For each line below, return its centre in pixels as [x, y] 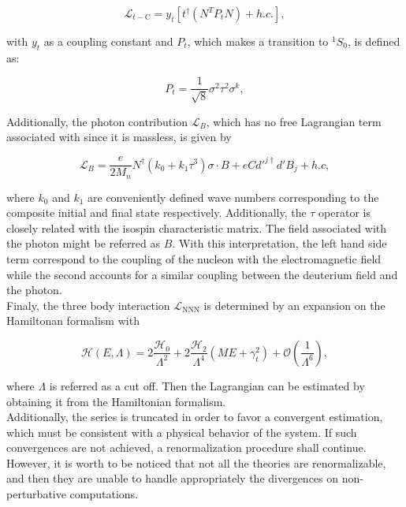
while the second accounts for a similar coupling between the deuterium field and [202, 274]
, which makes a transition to [258, 41]
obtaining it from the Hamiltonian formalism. [116, 401]
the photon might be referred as [84, 243]
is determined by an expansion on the [294, 305]
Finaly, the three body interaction [88, 305]
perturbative [36, 494]
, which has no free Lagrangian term [294, 121]
